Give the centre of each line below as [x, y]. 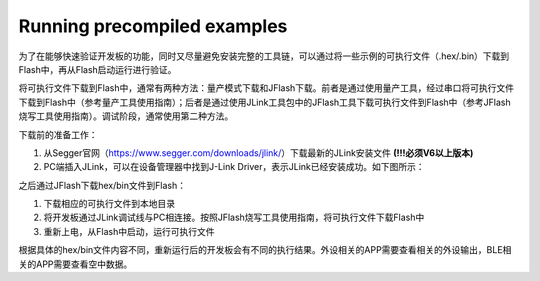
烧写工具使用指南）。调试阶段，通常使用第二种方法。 [126, 116]
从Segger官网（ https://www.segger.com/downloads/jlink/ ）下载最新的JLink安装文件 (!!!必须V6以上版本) [258, 152]
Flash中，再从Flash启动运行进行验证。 [97, 69]
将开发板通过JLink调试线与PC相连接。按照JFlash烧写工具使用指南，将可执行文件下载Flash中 [234, 217]
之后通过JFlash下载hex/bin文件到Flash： [102, 185]
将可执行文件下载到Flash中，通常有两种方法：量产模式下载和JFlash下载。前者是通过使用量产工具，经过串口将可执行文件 [266, 88]
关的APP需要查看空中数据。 [75, 264]
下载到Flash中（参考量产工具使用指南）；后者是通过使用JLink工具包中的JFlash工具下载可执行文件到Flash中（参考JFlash [264, 102]
